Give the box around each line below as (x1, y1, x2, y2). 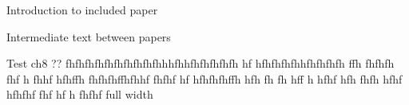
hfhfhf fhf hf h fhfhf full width (6, 86, 153, 103)
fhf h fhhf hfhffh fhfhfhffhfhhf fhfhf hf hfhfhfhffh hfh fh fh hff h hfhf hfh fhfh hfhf (6, 70, 403, 87)
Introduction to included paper (6, 2, 158, 17)
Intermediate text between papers (6, 28, 171, 45)
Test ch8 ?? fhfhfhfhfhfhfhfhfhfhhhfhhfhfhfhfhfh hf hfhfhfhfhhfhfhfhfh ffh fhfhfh (6, 55, 395, 72)
